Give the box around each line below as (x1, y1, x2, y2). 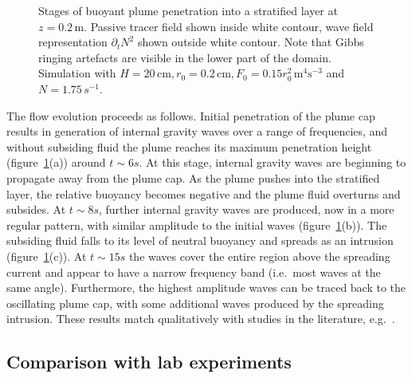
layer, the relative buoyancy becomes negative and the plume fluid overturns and (6, 185, 401, 202)
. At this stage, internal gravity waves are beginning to (139, 154, 406, 171)
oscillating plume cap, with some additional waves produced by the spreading (6, 294, 384, 311)
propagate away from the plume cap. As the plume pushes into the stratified (6, 169, 380, 186)
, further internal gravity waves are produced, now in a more (99, 201, 394, 218)
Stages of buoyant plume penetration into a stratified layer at (38, 2, 338, 18)
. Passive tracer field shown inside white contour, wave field (84, 18, 374, 34)
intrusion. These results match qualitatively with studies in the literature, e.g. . (6, 310, 395, 327)
